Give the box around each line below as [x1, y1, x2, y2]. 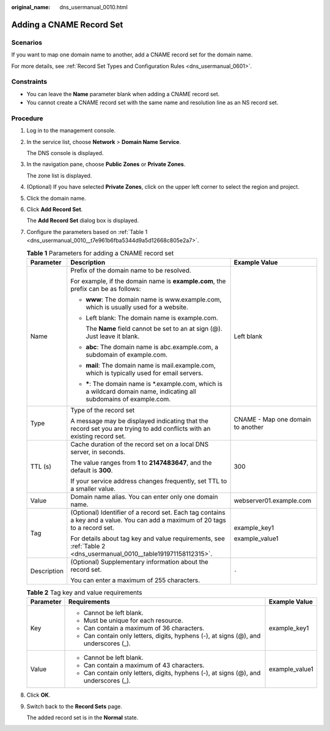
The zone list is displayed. [26, 172, 92, 179]
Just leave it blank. [86, 331, 140, 340]
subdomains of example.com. [86, 395, 171, 403]
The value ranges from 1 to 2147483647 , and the [70, 458, 212, 467]
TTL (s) [30, 462, 52, 471]
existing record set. [70, 432, 127, 441]
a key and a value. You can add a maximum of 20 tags [70, 515, 226, 524]
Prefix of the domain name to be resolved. [70, 266, 192, 275]
